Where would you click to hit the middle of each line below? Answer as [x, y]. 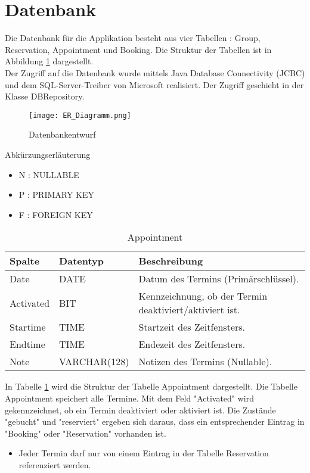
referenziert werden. [55, 464]
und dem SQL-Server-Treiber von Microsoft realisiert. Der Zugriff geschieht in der [154, 84]
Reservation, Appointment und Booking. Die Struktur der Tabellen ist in [138, 49]
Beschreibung [171, 261]
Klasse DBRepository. [45, 96]
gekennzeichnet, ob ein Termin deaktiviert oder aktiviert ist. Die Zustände [140, 410]
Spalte [25, 261]
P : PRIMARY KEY [57, 195]
